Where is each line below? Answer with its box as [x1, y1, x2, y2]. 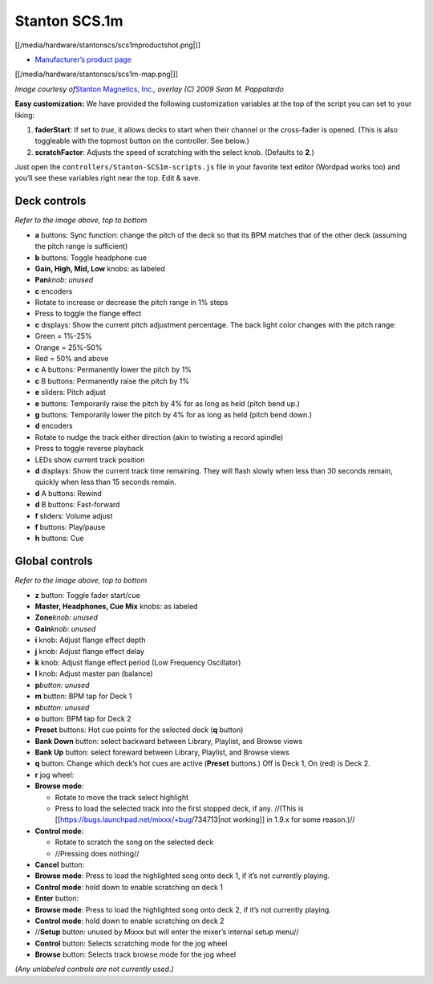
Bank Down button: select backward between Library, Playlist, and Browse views [34, 736, 303, 746]
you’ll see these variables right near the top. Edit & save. [14, 173, 200, 183]
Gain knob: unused [34, 624, 96, 633]
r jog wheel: [34, 770, 75, 779]
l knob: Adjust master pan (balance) [34, 669, 153, 678]
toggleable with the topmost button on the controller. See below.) [34, 136, 250, 146]
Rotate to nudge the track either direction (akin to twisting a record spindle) [34, 432, 284, 441]
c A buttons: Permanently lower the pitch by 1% [34, 365, 192, 375]
